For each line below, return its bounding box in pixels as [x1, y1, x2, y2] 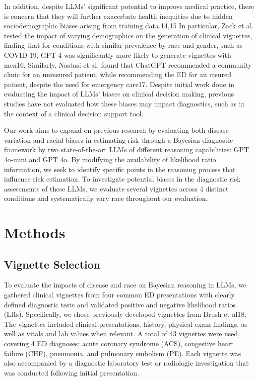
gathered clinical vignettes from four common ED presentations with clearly [4, 289, 235, 300]
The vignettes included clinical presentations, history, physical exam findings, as [4, 318, 248, 329]
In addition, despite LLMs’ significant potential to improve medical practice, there [4, 1, 254, 11]
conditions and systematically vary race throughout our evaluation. [4, 193, 208, 203]
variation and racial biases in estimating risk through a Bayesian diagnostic [4, 134, 233, 145]
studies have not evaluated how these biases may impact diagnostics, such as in [4, 98, 245, 108]
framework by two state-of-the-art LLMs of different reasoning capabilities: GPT [4, 144, 249, 155]
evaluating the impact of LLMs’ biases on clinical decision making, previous [4, 89, 234, 99]
